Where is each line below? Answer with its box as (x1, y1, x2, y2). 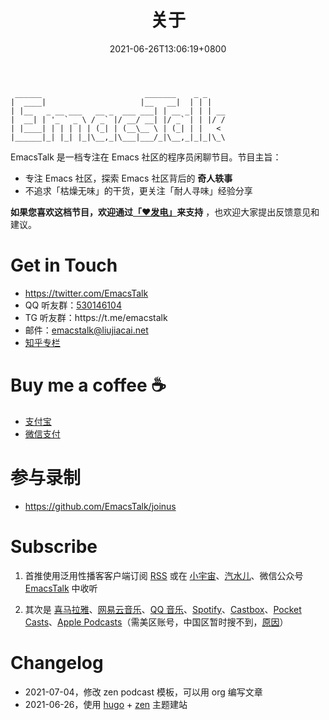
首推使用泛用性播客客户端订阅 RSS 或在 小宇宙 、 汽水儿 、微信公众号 (24, 569, 304, 581)
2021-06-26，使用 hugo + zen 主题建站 (24, 698, 188, 710)
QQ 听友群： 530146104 (24, 299, 122, 311)
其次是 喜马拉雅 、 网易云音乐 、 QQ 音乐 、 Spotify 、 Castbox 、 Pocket (24, 603, 302, 615)
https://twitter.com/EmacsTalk (24, 287, 149, 299)
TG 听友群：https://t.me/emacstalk (24, 311, 168, 323)
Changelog (10, 651, 104, 674)
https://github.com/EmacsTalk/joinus (24, 500, 177, 512)
